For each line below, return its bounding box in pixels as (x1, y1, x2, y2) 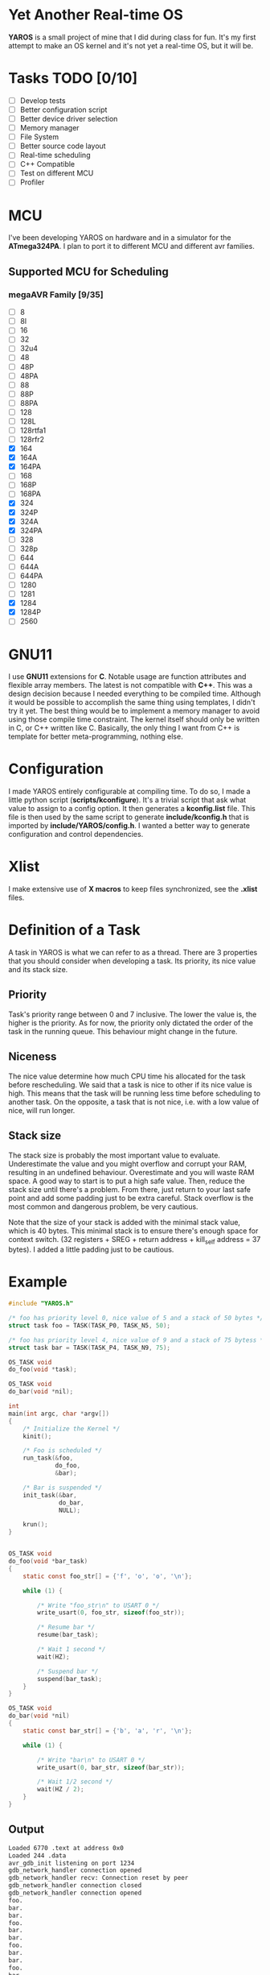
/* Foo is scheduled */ (22, 1447, 103, 1455)
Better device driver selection (19, 114, 118, 123)
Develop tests (19, 95, 66, 106)
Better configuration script (19, 105, 108, 114)
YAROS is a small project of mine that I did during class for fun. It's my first (8, 32, 256, 42)
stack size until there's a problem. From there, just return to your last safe (8, 1184, 252, 1194)
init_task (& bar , (22, 1491, 78, 1499)
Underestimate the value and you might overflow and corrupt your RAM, (8, 1158, 247, 1169)
